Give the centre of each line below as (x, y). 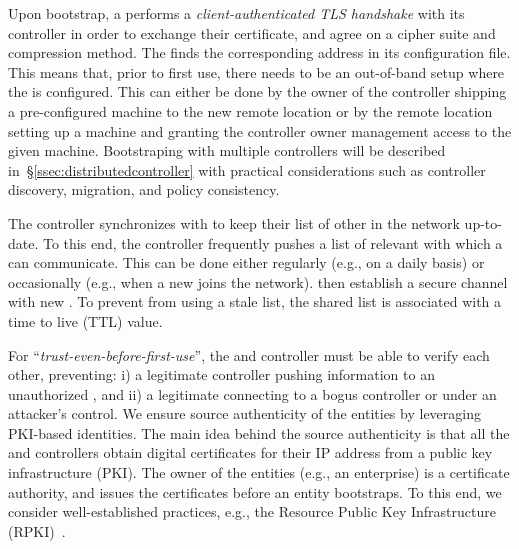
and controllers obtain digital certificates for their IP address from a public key (250, 452)
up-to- (483, 222)
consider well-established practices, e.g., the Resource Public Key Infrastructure (252, 511)
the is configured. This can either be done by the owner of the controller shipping (257, 91)
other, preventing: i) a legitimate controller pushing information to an (221, 374)
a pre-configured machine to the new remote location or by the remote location (250, 110)
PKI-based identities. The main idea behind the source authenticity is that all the (259, 432)
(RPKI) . (37, 530)
